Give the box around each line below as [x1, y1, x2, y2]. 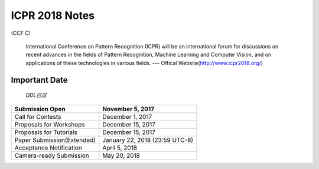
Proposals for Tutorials [14, 128, 78, 136]
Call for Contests [14, 112, 61, 121]
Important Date [11, 74, 68, 85]
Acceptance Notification [14, 144, 82, 152]
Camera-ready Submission [14, 151, 89, 160]
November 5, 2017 [102, 105, 155, 113]
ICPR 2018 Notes [11, 9, 95, 22]
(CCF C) [11, 30, 31, 37]
